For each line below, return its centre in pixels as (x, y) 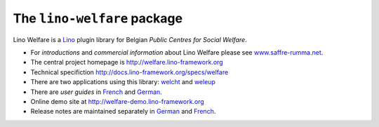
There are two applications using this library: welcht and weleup (123, 82)
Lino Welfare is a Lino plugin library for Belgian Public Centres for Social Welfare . (130, 39)
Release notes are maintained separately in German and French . (123, 112)
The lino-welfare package (98, 18)
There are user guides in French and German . (97, 92)
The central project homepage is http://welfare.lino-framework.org (127, 62)
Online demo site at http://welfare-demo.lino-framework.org (118, 101)
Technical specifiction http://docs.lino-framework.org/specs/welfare (129, 72)
